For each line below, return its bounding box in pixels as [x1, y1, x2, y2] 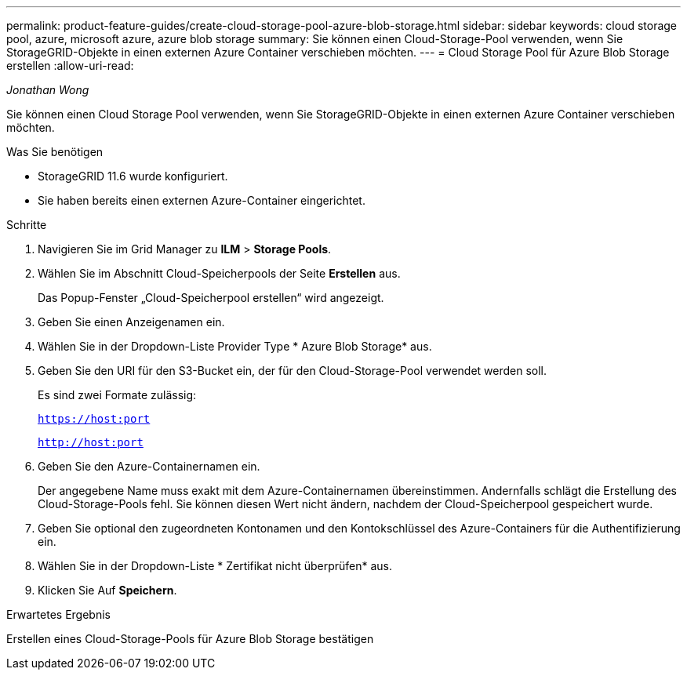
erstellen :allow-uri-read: [6, 59, 134, 72]
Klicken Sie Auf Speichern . [38, 583, 177, 597]
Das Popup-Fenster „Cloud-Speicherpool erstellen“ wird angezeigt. [38, 291, 384, 304]
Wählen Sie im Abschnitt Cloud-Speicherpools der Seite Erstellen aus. [38, 267, 401, 280]
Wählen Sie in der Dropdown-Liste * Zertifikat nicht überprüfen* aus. [38, 559, 393, 572]
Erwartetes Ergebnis [6, 608, 111, 621]
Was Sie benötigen [6, 145, 104, 158]
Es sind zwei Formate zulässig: [38, 388, 197, 402]
